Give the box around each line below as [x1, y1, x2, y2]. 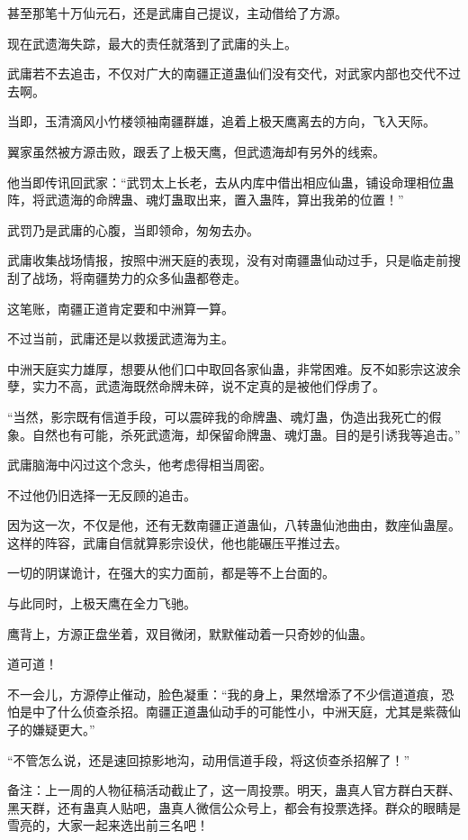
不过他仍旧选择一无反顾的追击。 [7, 485, 196, 504]
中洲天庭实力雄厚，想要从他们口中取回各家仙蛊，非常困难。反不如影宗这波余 [7, 359, 461, 378]
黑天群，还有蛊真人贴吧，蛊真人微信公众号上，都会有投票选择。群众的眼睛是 [7, 798, 461, 817]
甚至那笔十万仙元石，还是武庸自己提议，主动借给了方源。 [7, 4, 347, 22]
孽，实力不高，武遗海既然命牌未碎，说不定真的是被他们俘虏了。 [7, 377, 385, 396]
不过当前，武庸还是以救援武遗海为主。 [7, 329, 234, 348]
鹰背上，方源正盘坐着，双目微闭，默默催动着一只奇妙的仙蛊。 [7, 624, 373, 643]
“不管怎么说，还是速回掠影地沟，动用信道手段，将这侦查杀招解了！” [7, 750, 410, 769]
